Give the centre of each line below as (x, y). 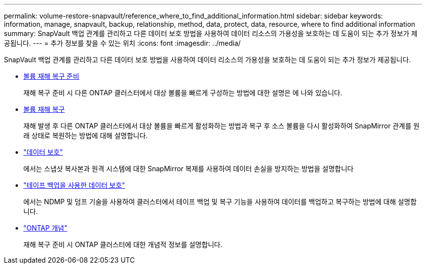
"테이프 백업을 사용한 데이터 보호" (74, 185)
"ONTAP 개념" (45, 228)
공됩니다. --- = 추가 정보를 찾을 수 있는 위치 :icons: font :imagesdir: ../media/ (122, 43)
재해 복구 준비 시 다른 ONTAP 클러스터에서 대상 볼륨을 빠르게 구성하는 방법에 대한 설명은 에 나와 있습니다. (183, 93)
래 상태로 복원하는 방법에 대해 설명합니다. (86, 135)
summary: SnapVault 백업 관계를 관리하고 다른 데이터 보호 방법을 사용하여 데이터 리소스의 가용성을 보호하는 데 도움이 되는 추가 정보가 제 (211, 33)
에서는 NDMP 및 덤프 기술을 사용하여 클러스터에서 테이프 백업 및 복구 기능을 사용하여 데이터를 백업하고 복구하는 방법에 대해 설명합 (220, 202)
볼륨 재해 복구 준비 (51, 76)
